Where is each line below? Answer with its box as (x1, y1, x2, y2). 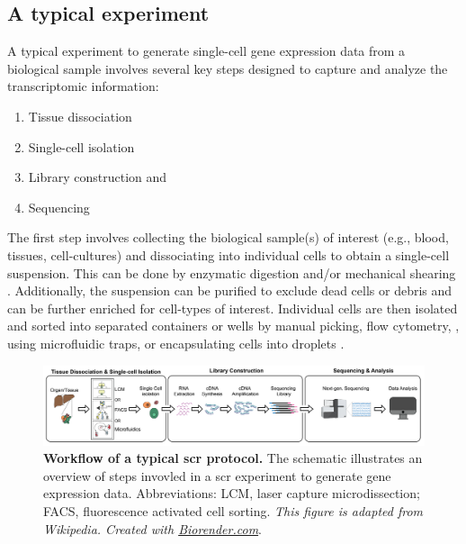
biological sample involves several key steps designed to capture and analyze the (7, 59, 448, 77)
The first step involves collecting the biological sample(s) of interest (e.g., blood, (7, 228, 449, 247)
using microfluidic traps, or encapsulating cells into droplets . (7, 333, 345, 352)
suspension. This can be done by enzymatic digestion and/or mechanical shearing (7, 263, 456, 282)
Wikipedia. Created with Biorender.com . (43, 519, 263, 538)
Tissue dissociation (28, 106, 132, 125)
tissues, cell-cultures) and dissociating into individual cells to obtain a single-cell (7, 245, 450, 264)
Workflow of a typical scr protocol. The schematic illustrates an (43, 449, 423, 467)
